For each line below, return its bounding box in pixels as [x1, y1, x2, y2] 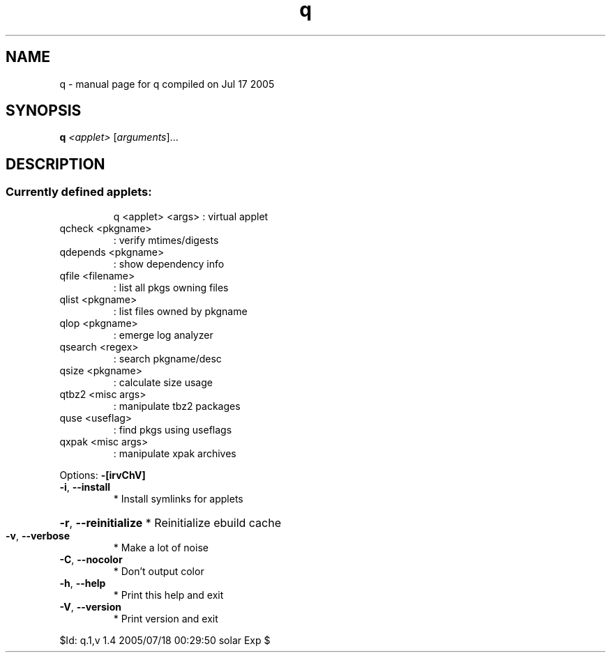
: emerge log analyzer [113, 328, 213, 341]
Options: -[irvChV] [59, 468, 146, 481]
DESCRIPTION [6, 155, 105, 173]
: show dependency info [113, 257, 225, 270]
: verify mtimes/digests [113, 234, 219, 246]
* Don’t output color [113, 565, 204, 577]
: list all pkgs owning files [113, 281, 229, 293]
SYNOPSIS [6, 102, 82, 120]
